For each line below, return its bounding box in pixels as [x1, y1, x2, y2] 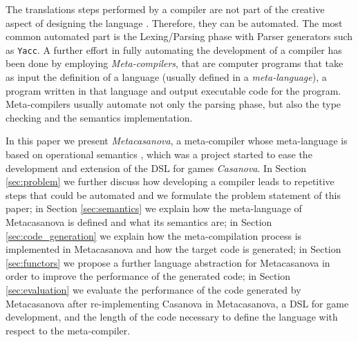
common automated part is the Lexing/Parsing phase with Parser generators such [6, 29, 353, 44]
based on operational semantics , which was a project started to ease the [6, 147, 312, 161]
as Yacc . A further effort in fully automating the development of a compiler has [6, 42, 342, 57]
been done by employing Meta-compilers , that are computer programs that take [6, 56, 343, 70]
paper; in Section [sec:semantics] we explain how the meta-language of [6, 201, 302, 216]
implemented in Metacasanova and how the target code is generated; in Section [6, 242, 341, 256]
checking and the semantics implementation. [6, 110, 193, 124]
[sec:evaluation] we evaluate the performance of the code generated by [6, 282, 301, 296]
